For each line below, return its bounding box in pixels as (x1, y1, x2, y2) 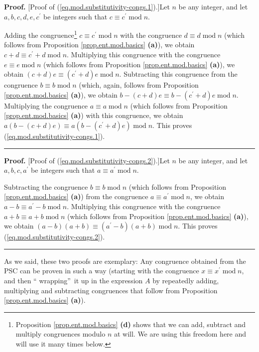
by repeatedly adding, (152, 275, 219, 285)
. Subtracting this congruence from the (119, 69, 238, 79)
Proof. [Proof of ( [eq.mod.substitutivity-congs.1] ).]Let (4, 1, 170, 11)
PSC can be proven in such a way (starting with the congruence (4, 265, 199, 276)
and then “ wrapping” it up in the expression (4, 275, 143, 285)
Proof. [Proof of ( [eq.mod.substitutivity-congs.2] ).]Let (4, 155, 170, 165)
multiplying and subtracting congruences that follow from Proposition (4, 285, 218, 295)
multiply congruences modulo (15, 329, 106, 339)
